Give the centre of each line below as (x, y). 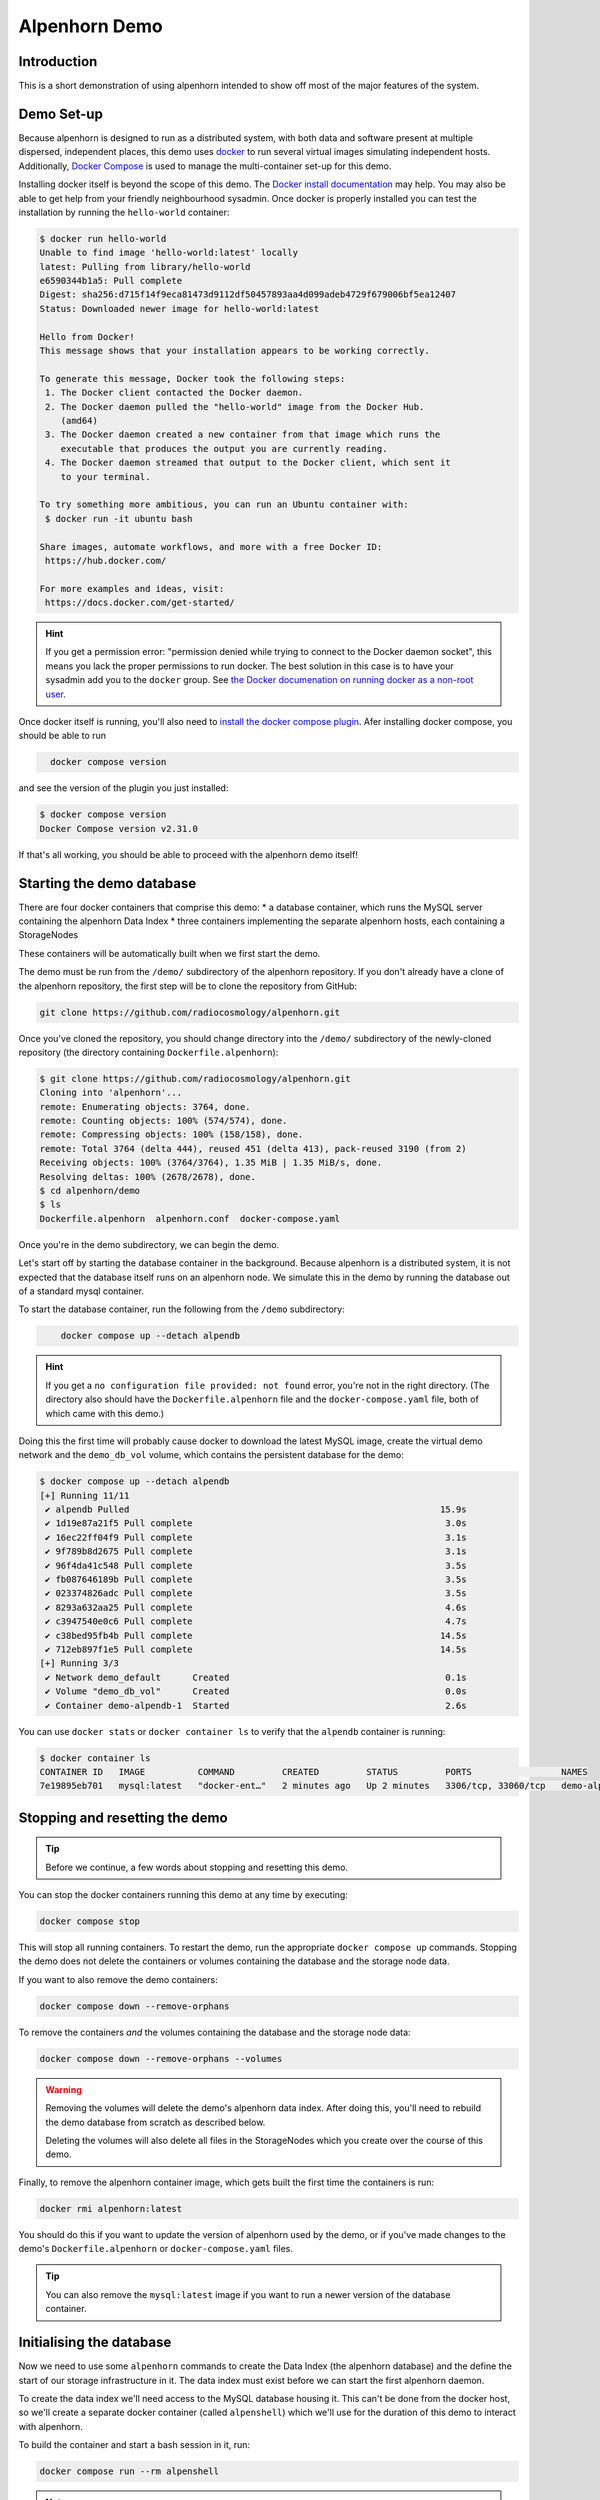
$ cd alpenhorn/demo (89, 1191)
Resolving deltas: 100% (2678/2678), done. (148, 1176)
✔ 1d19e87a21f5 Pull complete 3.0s (256, 1523)
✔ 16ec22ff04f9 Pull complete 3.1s (256, 1537)
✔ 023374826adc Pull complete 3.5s (256, 1593)
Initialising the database (95, 2342)
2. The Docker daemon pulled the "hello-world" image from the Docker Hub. (235, 406)
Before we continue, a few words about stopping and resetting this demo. (197, 1867)
